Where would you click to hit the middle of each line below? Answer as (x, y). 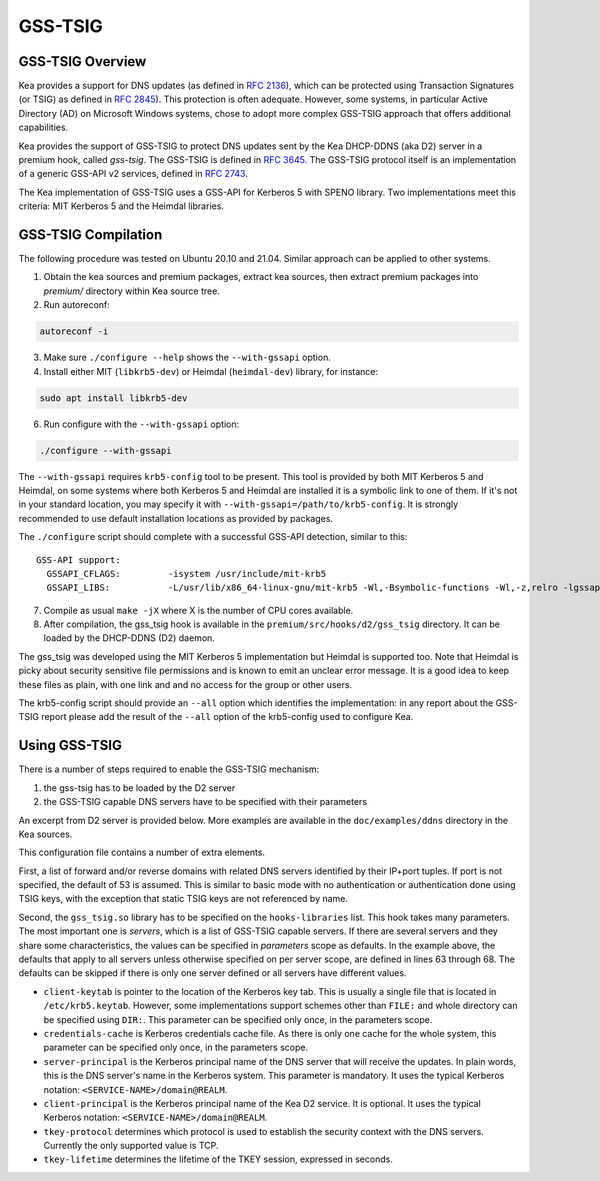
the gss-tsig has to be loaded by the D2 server (139, 787)
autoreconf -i (74, 331)
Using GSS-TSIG (70, 745)
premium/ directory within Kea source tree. (131, 291)
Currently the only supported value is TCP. (131, 1146)
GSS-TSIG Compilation (90, 234)
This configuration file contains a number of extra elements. (141, 852)
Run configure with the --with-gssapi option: (141, 424)
